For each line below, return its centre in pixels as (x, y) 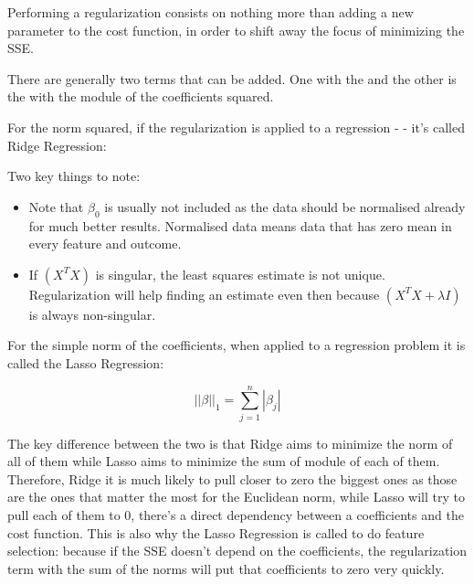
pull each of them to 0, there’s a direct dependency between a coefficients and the (236, 515)
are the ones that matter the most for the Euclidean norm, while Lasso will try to (236, 497)
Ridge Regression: (57, 145)
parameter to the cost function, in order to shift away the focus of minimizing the (236, 30)
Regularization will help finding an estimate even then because (204, 294)
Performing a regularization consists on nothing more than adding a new (211, 12)
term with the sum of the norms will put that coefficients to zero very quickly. (226, 568)
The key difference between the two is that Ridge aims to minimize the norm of (230, 443)
